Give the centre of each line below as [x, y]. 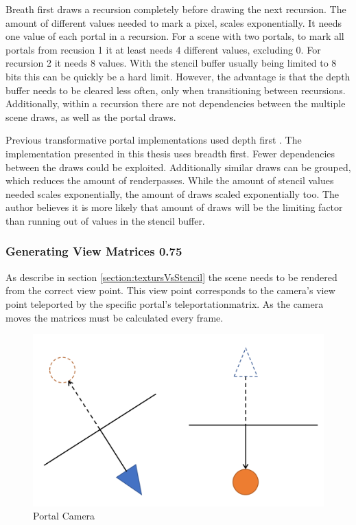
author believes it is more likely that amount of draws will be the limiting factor [174, 207]
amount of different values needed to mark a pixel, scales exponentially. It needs [174, 22]
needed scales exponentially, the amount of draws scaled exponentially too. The [173, 193]
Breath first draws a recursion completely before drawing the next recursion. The [176, 9]
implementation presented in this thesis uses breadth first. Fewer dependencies [170, 153]
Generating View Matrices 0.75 [94, 251]
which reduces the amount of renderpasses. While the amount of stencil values [170, 180]
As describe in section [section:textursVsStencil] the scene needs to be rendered [171, 277]
